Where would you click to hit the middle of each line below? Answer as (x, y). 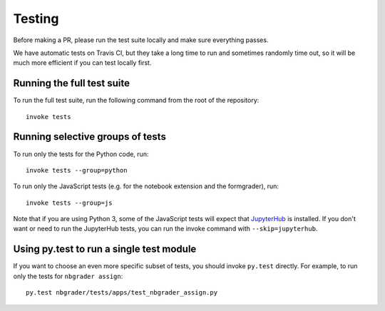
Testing (36, 19)
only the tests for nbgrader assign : (68, 276)
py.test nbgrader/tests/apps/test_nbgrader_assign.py (122, 293)
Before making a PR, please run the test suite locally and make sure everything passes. (141, 40)
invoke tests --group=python (77, 170)
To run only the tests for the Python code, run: (81, 154)
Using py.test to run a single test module (105, 249)
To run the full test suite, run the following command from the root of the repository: (136, 101)
